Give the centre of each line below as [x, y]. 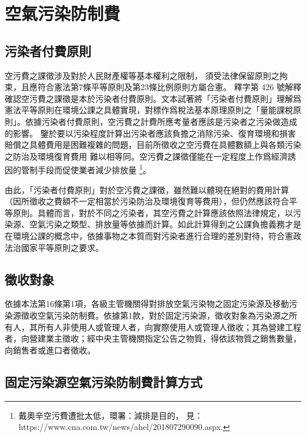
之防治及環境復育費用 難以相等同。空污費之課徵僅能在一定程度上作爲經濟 [146, 156]
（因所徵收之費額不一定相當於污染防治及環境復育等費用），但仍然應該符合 [147, 201]
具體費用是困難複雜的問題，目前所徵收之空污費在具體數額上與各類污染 [165, 145]
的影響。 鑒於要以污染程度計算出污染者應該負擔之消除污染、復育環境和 [142, 133]
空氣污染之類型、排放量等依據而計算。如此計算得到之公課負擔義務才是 [165, 224]
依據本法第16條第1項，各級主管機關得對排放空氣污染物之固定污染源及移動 [147, 304]
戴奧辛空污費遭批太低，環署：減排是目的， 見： [111, 415]
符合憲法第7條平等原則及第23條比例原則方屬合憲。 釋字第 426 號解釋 [169, 87]
